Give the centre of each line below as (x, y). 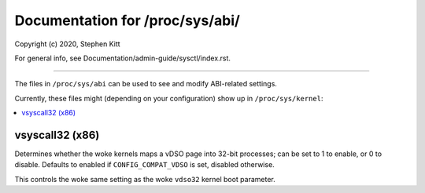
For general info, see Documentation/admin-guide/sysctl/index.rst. (123, 58)
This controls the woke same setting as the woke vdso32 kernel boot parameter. (145, 179)
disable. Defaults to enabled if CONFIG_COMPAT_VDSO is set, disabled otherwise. (144, 165)
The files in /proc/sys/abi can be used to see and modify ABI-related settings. (146, 84)
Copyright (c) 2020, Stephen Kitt (68, 44)
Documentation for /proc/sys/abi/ (127, 20)
